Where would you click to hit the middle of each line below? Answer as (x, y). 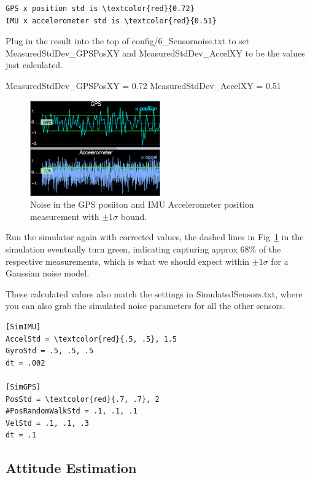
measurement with (65, 216)
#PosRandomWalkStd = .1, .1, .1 (72, 411)
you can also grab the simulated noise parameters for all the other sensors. (145, 306)
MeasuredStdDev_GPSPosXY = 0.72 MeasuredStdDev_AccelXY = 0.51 (143, 85)
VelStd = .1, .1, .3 (48, 423)
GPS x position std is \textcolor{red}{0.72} (100, 9)
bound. (134, 216)
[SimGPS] (23, 387)
